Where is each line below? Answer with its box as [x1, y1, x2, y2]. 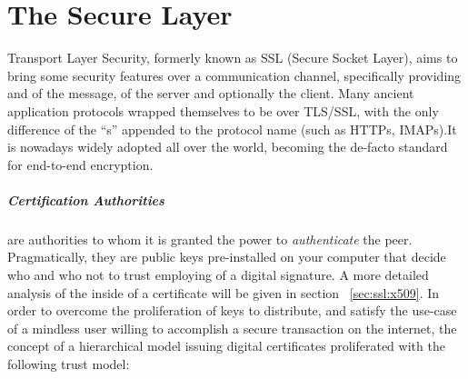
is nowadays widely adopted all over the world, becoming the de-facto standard [7, 137, 448, 156]
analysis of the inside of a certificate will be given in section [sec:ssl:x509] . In [7, 283, 440, 302]
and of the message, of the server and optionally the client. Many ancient [7, 84, 414, 103]
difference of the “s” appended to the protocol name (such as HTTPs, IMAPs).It [7, 119, 457, 138]
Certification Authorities [7, 190, 164, 209]
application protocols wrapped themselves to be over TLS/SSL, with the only [7, 101, 439, 120]
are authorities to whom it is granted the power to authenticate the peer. [7, 229, 413, 248]
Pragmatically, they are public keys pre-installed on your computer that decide [7, 247, 446, 266]
